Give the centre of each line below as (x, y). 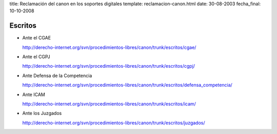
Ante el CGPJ (36, 57)
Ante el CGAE (37, 38)
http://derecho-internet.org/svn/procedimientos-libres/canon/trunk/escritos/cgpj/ (108, 66)
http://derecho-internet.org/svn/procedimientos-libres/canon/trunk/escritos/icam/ (109, 104)
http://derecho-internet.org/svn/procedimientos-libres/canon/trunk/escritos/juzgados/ (114, 123)
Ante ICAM (34, 94)
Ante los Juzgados (42, 113)
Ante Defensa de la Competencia (57, 75)
